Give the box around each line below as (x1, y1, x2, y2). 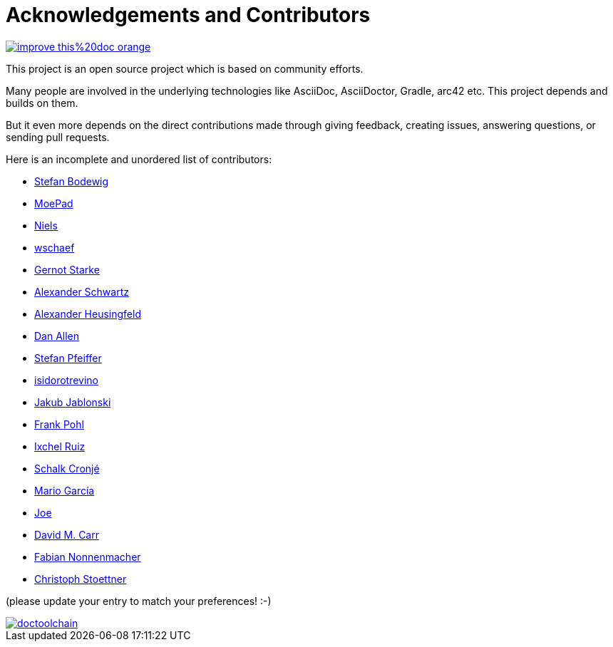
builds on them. (6, 96, 78, 109)
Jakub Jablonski (34, 395, 111, 408)
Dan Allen (34, 329, 80, 342)
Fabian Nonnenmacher (34, 550, 141, 563)
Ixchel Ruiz (34, 440, 86, 452)
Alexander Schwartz (34, 285, 129, 298)
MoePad (34, 197, 73, 209)
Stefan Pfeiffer (34, 351, 102, 364)
